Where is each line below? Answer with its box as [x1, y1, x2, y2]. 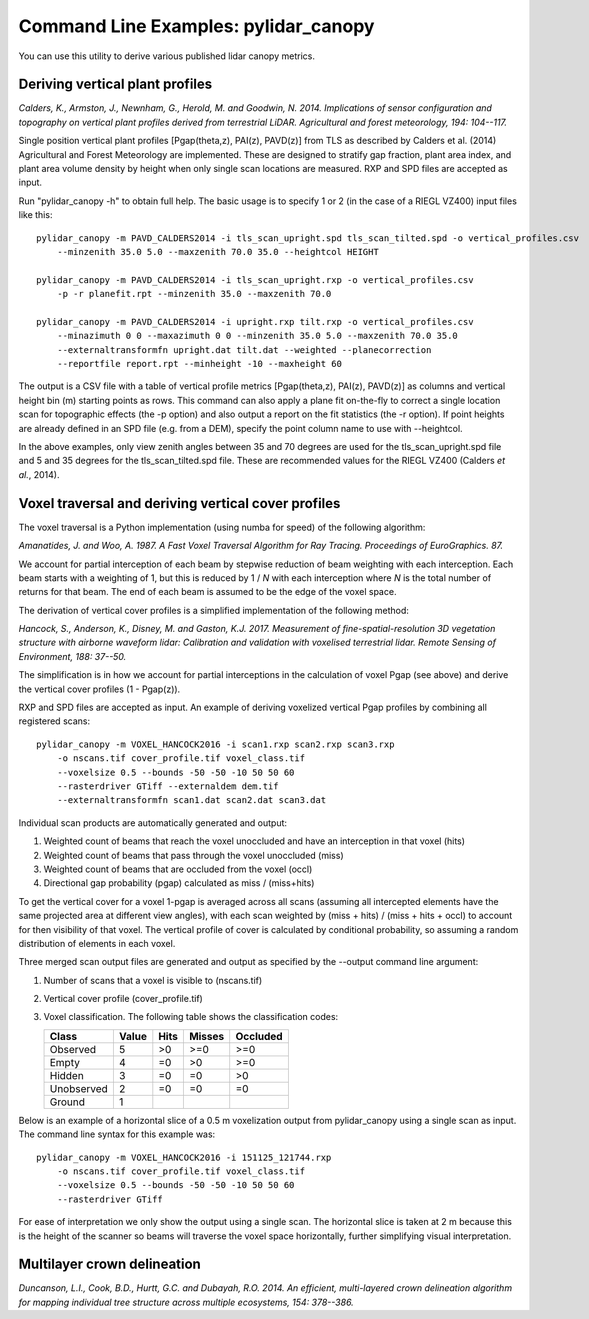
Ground [49, 1095, 85, 1109]
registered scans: [18, 715, 90, 727]
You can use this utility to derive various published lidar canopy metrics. [18, 50, 315, 62]
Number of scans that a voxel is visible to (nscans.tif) [43, 974, 263, 986]
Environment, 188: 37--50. [18, 650, 127, 662]
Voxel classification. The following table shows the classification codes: [43, 1011, 339, 1023]
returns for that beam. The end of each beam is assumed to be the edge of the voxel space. [18, 586, 397, 598]
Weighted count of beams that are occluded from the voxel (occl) [43, 863, 313, 875]
